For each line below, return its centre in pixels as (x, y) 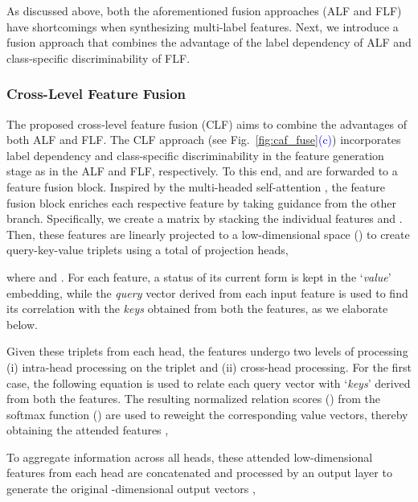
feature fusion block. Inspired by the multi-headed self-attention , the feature (196, 186)
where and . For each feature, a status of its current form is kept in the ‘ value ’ (199, 276)
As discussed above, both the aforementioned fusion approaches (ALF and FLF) (204, 10)
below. (22, 324)
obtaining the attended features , (88, 430)
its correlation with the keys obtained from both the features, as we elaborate (197, 309)
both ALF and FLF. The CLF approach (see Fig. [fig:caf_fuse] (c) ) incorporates (204, 140)
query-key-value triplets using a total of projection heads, (148, 250)
